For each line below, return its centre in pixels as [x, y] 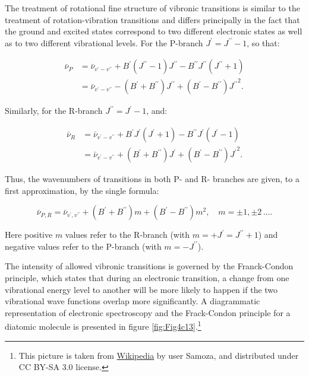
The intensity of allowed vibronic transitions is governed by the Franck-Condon [149, 266]
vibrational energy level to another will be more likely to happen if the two [141, 289]
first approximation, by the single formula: [82, 190]
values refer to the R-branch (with [127, 235]
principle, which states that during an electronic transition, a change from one [147, 278]
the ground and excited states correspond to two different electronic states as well [154, 31]
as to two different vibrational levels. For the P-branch [104, 42]
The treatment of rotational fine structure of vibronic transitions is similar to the [152, 8]
